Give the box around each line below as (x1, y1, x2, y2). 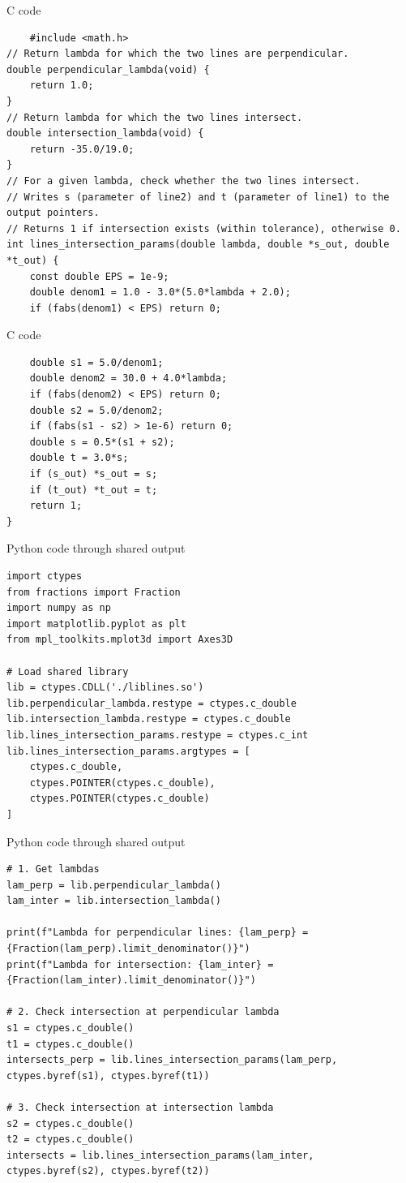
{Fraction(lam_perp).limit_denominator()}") (6, 943, 250, 955)
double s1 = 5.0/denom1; (29, 356, 164, 368)
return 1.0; (29, 80, 94, 92)
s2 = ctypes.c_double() (6, 1117, 135, 1129)
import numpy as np (6, 602, 111, 614)
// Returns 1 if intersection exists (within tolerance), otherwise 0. (6, 222, 401, 234)
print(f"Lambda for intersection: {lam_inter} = (6, 958, 274, 970)
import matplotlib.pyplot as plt (6, 617, 186, 630)
